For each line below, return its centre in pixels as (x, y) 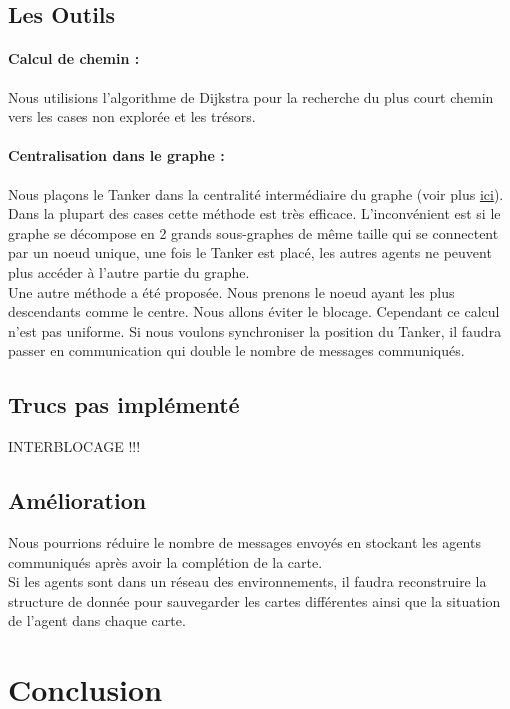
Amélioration (77, 500)
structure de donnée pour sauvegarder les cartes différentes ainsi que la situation (254, 600)
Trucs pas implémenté (124, 404)
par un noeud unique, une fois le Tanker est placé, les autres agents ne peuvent (250, 252)
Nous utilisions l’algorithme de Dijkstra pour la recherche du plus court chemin (251, 96)
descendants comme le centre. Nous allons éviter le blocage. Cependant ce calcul (254, 311)
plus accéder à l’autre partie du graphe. (129, 271)
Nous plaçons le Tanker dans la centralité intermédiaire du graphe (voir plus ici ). (256, 193)
